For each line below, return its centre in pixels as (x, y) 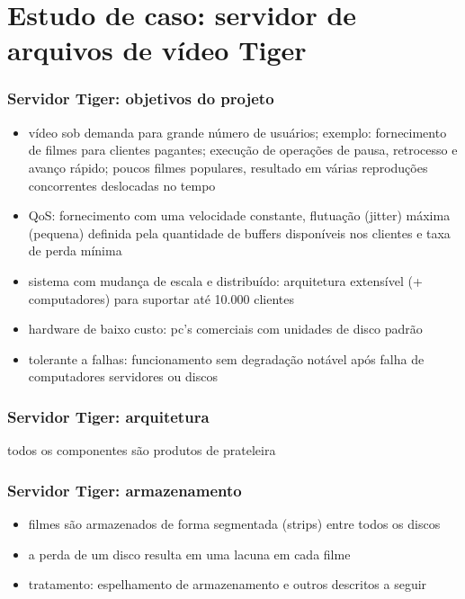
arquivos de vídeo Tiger (157, 50)
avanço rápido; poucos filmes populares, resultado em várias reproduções (228, 167)
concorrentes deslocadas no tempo (122, 185)
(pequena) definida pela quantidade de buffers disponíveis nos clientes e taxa (239, 232)
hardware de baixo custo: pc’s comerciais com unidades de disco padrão (225, 329)
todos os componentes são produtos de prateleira (142, 450)
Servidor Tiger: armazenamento (125, 490)
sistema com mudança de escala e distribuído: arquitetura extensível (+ (225, 280)
